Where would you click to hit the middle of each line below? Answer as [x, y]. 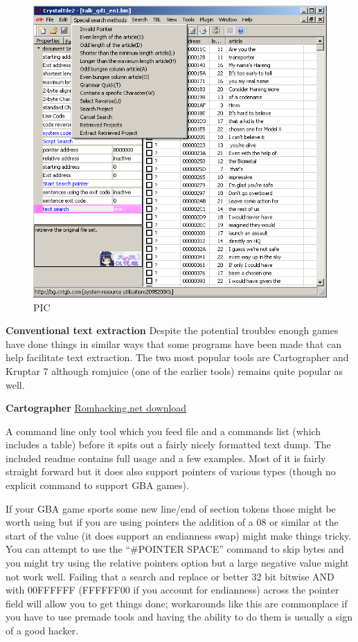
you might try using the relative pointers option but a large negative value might [177, 563]
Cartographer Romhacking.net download [96, 408]
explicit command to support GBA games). [97, 485]
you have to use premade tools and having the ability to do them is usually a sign [179, 617]
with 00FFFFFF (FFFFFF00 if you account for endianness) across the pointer [172, 590]
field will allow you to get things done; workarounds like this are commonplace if [177, 603]
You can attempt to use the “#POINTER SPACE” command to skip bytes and [175, 549]
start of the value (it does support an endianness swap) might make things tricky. [179, 535]
